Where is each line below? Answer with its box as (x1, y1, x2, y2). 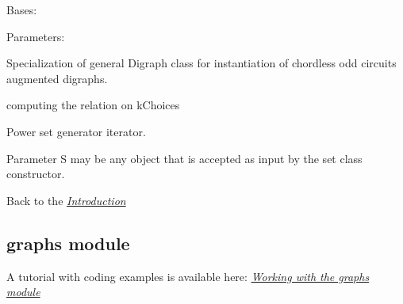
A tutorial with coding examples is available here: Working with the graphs (6, 268, 370, 284)
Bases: (6, 2, 37, 17)
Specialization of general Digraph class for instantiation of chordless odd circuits (6, 55, 397, 71)
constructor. (6, 165, 65, 182)
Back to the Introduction (6, 192, 126, 208)
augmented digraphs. (6, 70, 108, 86)
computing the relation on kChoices (6, 97, 180, 113)
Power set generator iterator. (6, 123, 146, 139)
